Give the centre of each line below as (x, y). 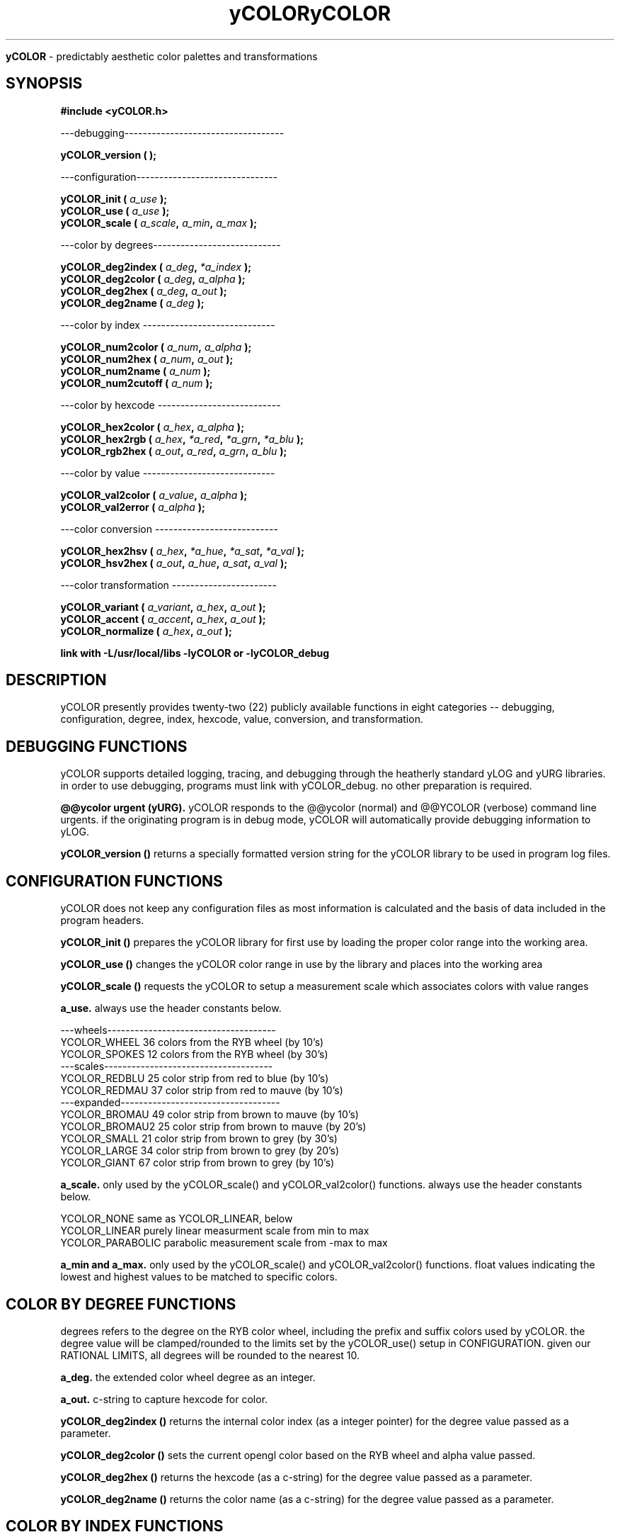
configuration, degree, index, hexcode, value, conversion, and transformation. (242, 719)
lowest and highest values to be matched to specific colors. (199, 1277)
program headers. (102, 920)
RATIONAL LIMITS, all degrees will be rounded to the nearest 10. (210, 1355)
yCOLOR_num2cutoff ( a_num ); (137, 383)
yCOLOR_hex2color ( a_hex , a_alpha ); (152, 427)
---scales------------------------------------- (167, 1066)
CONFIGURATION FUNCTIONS (114, 881)
